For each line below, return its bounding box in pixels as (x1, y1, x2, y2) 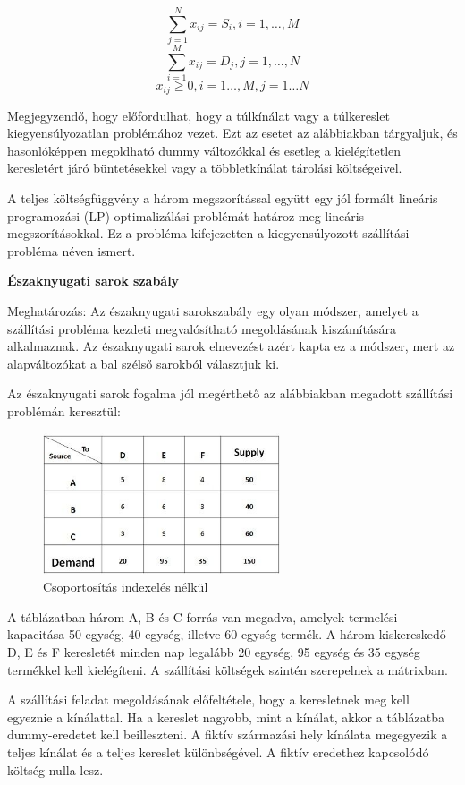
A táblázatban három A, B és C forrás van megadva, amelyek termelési (7, 607, 398, 626)
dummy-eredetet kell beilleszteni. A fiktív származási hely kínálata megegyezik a (7, 725, 448, 744)
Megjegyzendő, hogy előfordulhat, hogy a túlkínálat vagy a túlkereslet (7, 106, 390, 124)
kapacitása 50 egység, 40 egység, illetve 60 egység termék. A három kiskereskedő (7, 625, 446, 644)
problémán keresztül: (7, 402, 121, 421)
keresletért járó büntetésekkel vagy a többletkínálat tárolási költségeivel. (7, 158, 402, 177)
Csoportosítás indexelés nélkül (43, 577, 208, 596)
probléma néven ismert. (7, 241, 136, 260)
